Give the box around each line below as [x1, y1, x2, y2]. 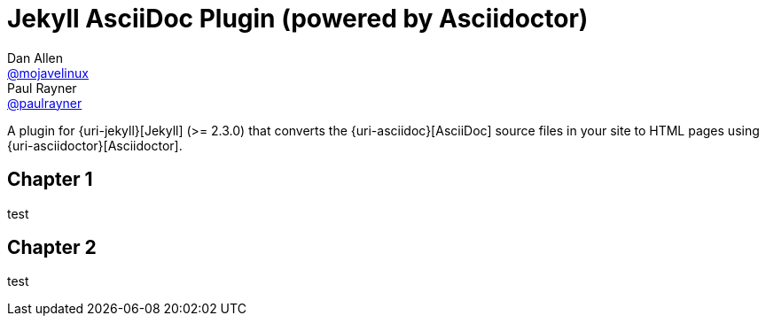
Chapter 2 [7, 236, 97, 259]
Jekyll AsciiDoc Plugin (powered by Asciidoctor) [7, 4, 589, 34]
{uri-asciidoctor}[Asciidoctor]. [7, 137, 183, 153]
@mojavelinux [7, 65, 89, 81]
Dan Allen [7, 50, 64, 65]
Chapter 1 [7, 168, 93, 191]
